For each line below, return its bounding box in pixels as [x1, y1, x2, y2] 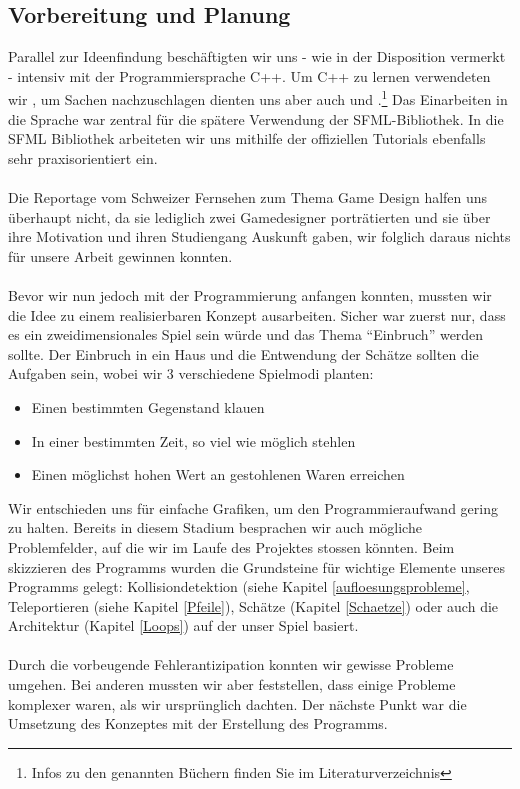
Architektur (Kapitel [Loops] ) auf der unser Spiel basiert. [8, 615, 359, 636]
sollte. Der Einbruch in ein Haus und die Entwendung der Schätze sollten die [8, 343, 479, 364]
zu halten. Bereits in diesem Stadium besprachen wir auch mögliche [8, 517, 422, 538]
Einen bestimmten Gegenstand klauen [31, 396, 265, 417]
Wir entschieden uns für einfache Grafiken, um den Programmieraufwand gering [8, 497, 498, 518]
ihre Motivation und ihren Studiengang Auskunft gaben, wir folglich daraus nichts [8, 226, 511, 247]
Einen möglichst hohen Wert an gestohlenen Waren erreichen [31, 464, 405, 485]
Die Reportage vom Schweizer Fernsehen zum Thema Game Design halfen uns [8, 187, 488, 208]
